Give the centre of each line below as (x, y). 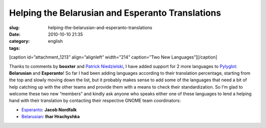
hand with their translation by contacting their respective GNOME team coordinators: (95, 100)
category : (19, 41)
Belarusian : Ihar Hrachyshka (50, 117)
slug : (14, 28)
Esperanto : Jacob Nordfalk (49, 110)
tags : (15, 48)
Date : (15, 34)
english (55, 41)
